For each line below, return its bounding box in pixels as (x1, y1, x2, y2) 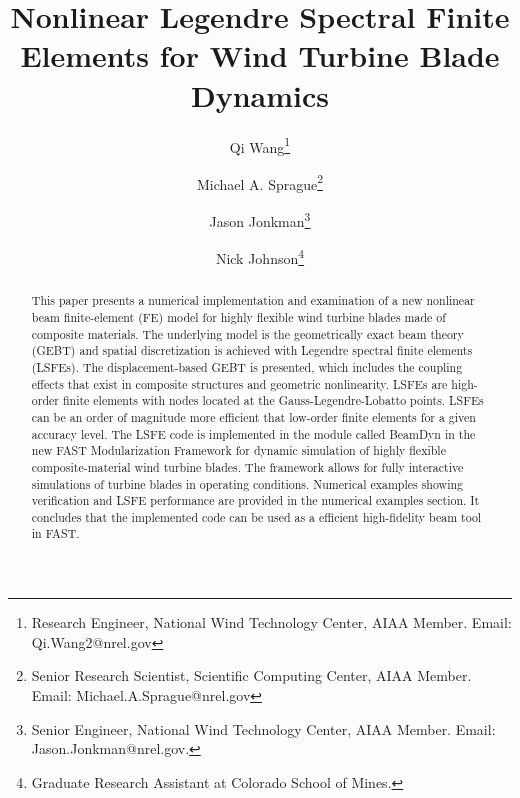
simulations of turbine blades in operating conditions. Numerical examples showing (31, 475, 464, 492)
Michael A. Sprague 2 (196, 170, 324, 194)
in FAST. (31, 525, 80, 542)
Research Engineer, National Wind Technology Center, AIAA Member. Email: (31, 612, 512, 633)
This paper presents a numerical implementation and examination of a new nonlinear (31, 292, 475, 309)
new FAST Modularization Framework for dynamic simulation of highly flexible (31, 442, 446, 459)
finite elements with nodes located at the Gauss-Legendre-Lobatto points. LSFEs (62, 392, 484, 409)
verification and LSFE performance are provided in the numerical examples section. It (31, 492, 480, 509)
